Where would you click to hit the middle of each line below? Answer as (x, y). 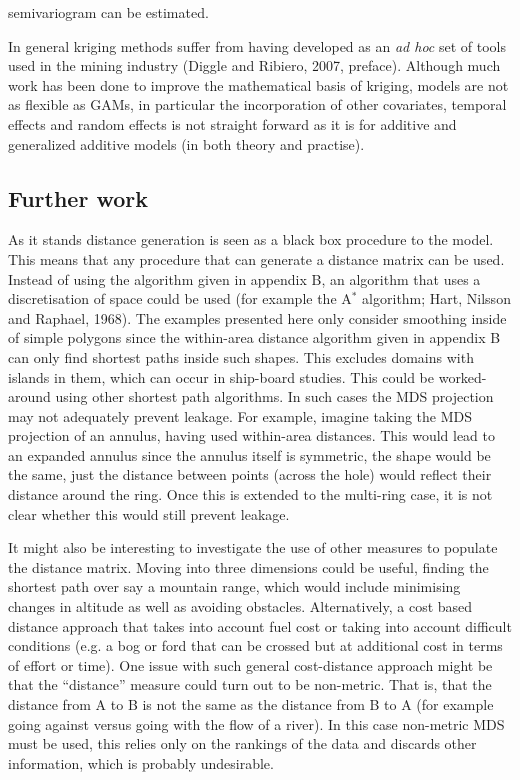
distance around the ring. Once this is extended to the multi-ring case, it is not (250, 494)
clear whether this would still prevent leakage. (149, 513)
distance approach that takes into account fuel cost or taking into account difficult (260, 625)
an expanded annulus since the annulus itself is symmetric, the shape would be (249, 454)
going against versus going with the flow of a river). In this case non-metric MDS (256, 723)
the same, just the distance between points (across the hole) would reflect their (250, 474)
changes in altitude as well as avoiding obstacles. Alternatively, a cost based (240, 606)
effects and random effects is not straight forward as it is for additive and (232, 123)
